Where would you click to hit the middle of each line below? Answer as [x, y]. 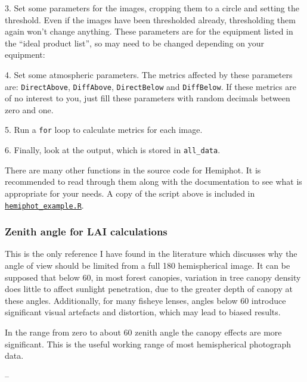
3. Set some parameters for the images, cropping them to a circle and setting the [152, 8]
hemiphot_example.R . [44, 205]
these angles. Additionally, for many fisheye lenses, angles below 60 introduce [145, 300]
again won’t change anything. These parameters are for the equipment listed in [149, 31]
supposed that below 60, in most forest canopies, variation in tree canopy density [153, 277]
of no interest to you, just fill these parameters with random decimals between [148, 98]
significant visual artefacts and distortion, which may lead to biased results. [143, 312]
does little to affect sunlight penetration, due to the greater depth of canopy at [149, 289]
